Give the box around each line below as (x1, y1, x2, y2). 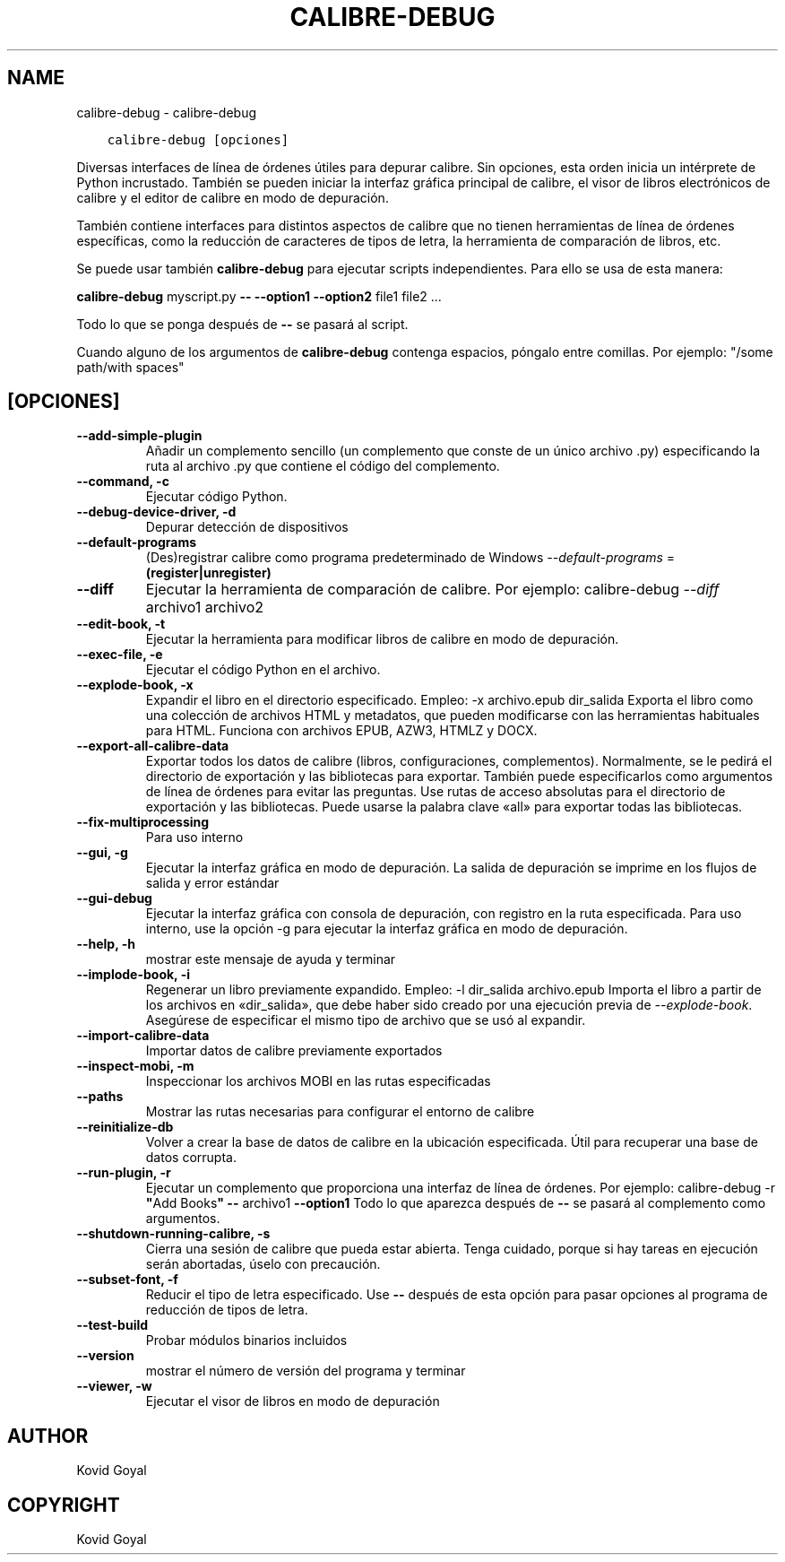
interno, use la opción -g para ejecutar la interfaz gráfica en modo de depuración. (145, 921, 628, 937)
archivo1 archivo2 (145, 598, 263, 617)
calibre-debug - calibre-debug (76, 104, 257, 120)
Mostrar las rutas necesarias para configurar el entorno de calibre (145, 1104, 535, 1120)
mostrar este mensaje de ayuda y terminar (145, 951, 396, 968)
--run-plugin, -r (76, 1165, 171, 1181)
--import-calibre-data (76, 1028, 210, 1044)
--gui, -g (76, 845, 128, 861)
